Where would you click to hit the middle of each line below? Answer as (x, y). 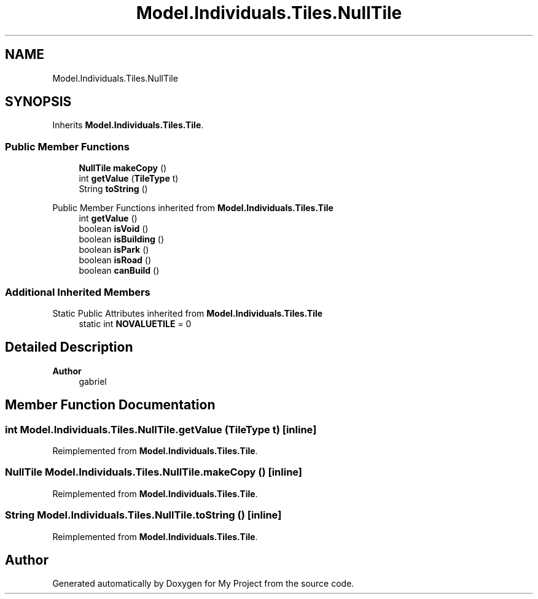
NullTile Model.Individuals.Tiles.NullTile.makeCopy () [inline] (154, 472)
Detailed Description (69, 347)
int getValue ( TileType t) (129, 179)
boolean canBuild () (119, 271)
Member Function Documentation (110, 405)
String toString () (113, 189)
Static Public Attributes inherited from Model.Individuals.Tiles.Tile (188, 313)
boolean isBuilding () (122, 239)
